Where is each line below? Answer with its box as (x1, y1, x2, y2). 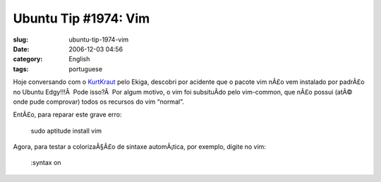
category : (13, 55, 43, 63)
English (68, 55, 90, 63)
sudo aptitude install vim (30, 126, 102, 135)
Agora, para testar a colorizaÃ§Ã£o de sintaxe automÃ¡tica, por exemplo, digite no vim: (13, 142, 266, 151)
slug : (13, 35, 28, 44)
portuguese (68, 64, 102, 73)
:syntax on (30, 159, 61, 167)
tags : (13, 64, 29, 73)
